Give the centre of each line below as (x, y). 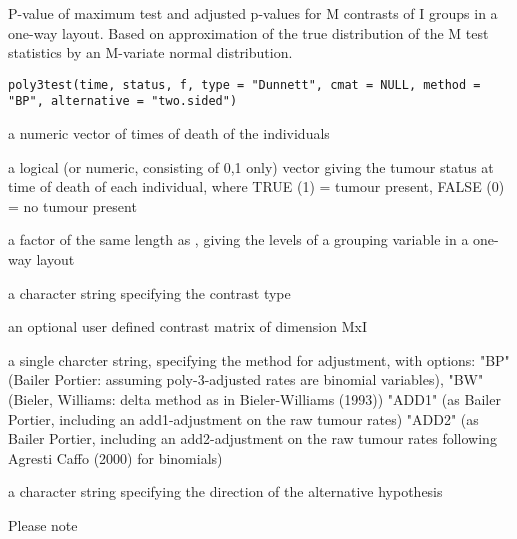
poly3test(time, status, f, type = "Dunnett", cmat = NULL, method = (244, 84)
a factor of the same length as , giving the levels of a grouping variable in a (238, 239)
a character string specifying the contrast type (149, 292)
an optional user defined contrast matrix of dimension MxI (187, 326)
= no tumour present (72, 205)
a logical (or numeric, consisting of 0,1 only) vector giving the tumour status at (251, 166)
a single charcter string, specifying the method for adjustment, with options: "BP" (259, 359)
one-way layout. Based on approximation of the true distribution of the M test (248, 32)
